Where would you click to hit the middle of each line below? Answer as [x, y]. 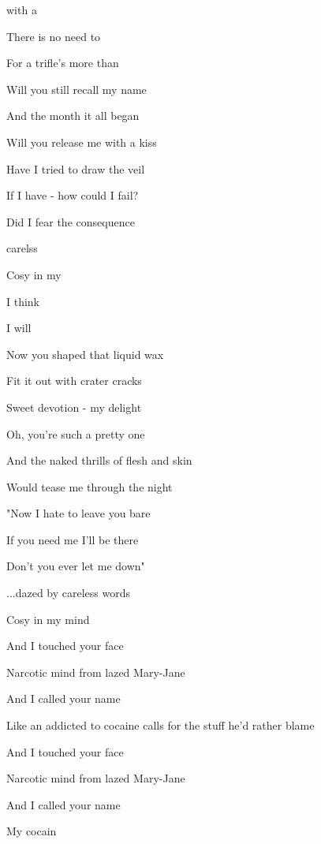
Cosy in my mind [48, 619]
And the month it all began [73, 116]
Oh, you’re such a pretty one [76, 433]
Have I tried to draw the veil [76, 168]
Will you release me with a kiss [82, 142]
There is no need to [54, 36]
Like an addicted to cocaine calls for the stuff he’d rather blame [160, 725]
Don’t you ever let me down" [76, 566]
